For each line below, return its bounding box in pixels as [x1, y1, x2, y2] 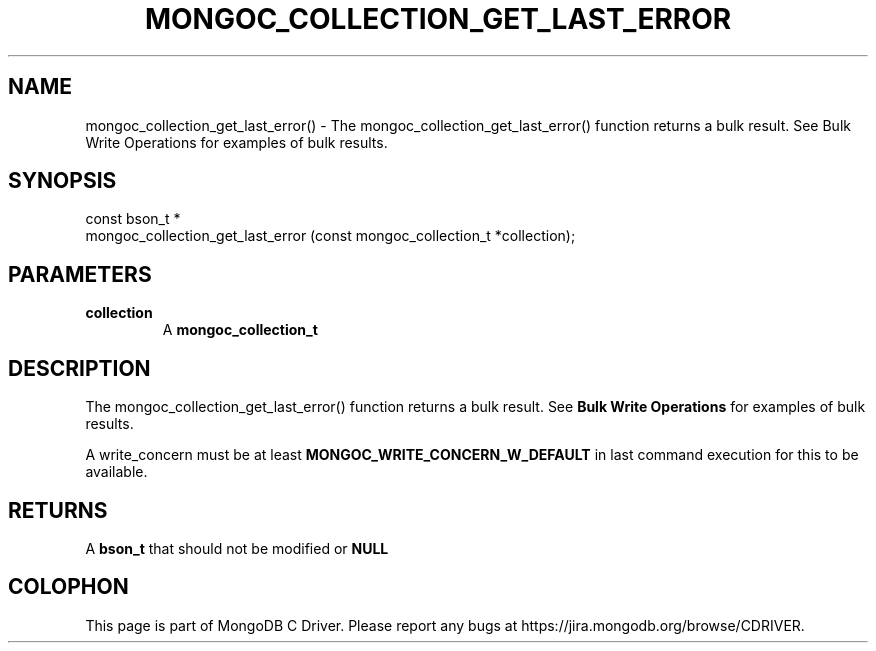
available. [85, 463, 148, 481]
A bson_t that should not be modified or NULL [85, 539, 389, 557]
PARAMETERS [8, 261, 152, 287]
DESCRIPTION [8, 355, 151, 381]
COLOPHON [8, 574, 129, 600]
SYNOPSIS [8, 168, 117, 194]
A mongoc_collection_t [162, 321, 318, 339]
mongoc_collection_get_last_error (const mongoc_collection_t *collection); [85, 227, 576, 245]
